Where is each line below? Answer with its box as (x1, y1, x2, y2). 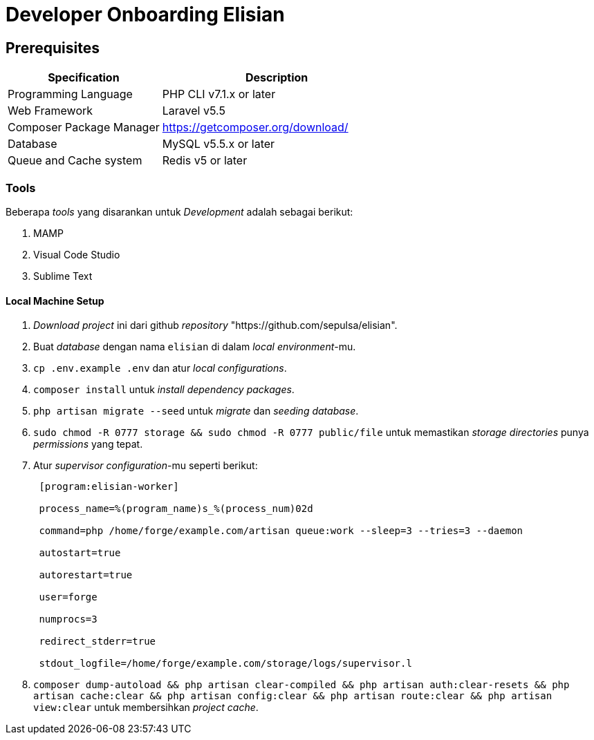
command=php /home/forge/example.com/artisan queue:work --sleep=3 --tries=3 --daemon (39, 525, 523, 537)
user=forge (39, 591, 98, 603)
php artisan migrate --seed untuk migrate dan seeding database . (33, 405, 359, 417)
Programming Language (8, 87, 133, 102)
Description (245, 70, 308, 85)
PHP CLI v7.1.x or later (162, 87, 276, 102)
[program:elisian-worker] (39, 481, 179, 493)
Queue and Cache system (8, 153, 142, 168)
